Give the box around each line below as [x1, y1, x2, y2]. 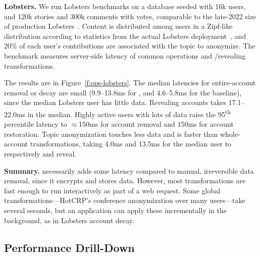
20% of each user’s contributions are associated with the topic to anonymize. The [4, 40, 255, 51]
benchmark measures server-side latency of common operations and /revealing [4, 50, 246, 61]
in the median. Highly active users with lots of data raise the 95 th [27, 107, 231, 119]
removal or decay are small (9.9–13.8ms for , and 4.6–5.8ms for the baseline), [4, 87, 242, 97]
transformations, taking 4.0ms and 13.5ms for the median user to [30, 138, 232, 149]
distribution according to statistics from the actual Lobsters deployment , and [4, 30, 246, 41]
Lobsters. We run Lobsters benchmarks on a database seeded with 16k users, [4, 1, 246, 11]
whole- [220, 128, 240, 139]
